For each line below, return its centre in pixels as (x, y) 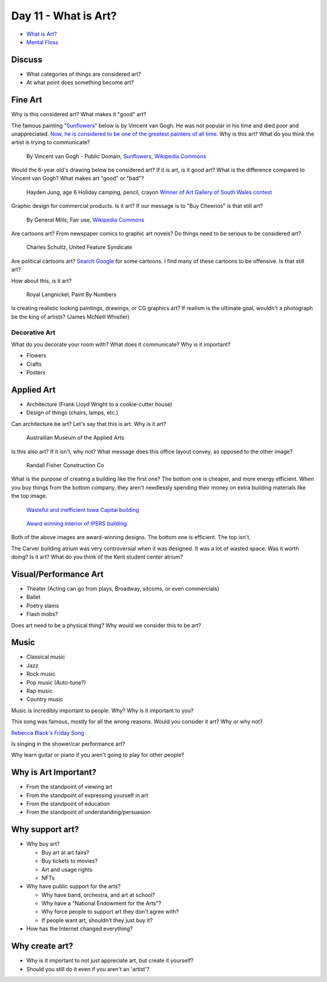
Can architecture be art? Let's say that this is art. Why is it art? (89, 423)
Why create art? (42, 946)
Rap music (39, 691)
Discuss (27, 60)
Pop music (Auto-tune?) (56, 682)
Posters (36, 373)
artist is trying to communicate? (51, 142)
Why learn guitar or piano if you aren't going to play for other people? (98, 755)
